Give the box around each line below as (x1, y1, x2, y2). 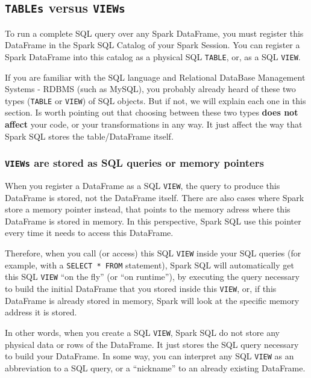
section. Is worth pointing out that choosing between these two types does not (5, 106, 298, 119)
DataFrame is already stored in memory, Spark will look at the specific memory (5, 294, 300, 306)
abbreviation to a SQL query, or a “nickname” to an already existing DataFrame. (5, 361, 306, 374)
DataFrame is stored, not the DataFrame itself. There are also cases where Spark (5, 191, 304, 203)
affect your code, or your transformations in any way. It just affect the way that (5, 118, 303, 131)
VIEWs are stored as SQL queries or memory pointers (5, 155, 264, 170)
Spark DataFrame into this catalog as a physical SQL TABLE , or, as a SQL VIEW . (5, 50, 301, 63)
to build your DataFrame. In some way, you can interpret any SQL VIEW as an (5, 350, 294, 362)
